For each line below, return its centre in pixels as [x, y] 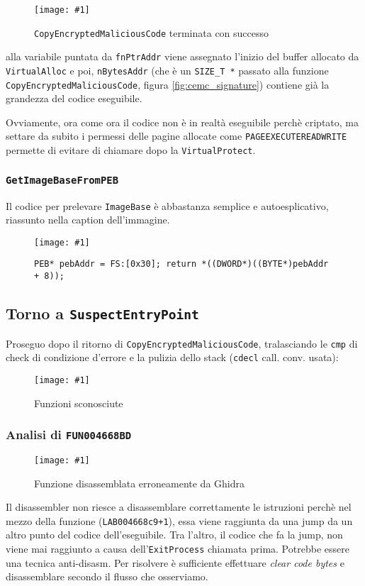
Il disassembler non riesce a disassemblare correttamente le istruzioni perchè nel [179, 507]
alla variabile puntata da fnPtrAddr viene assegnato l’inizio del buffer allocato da [182, 56]
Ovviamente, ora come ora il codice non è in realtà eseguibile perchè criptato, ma [182, 122]
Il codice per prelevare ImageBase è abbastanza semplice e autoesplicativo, [167, 205]
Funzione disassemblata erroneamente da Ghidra [139, 483]
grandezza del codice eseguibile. [74, 98]
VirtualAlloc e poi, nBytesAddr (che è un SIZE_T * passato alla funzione [167, 70]
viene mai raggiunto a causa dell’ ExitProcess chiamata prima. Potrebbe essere [178, 548]
